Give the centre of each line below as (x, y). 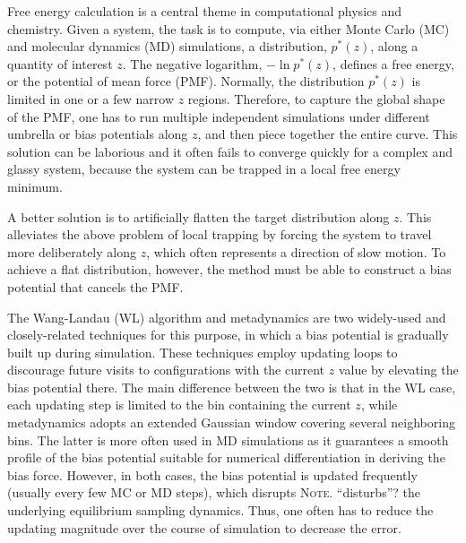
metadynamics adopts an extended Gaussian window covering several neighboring (231, 422)
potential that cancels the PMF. (95, 286)
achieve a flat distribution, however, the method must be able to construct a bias (229, 269)
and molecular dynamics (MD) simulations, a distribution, (167, 46)
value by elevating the (398, 370)
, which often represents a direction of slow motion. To (296, 251)
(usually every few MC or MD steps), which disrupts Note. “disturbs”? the (214, 492)
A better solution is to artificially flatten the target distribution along (198, 216)
